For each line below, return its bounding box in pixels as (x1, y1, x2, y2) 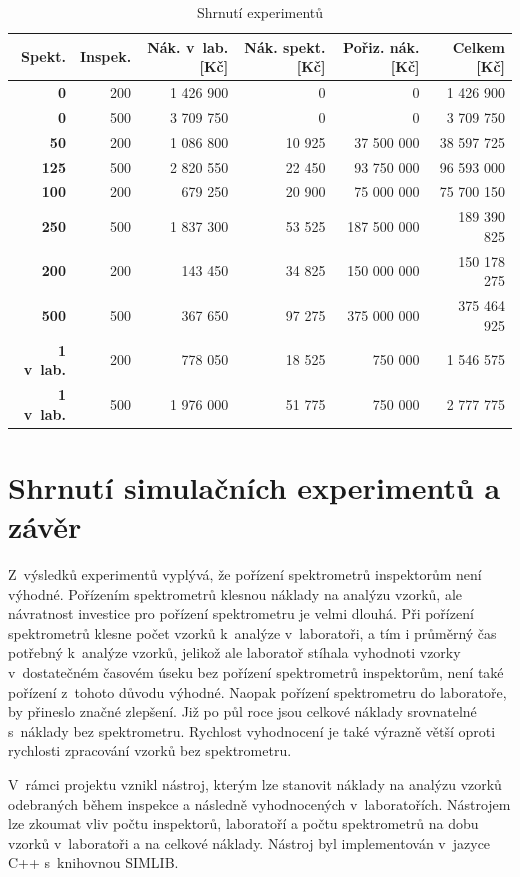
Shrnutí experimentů (196, 2, 324, 22)
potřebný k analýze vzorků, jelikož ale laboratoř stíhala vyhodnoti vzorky (8, 642, 461, 663)
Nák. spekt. (244, 36, 326, 57)
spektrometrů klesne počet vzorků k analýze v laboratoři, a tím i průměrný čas (8, 622, 497, 643)
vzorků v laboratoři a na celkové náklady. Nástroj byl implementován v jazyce (8, 832, 491, 853)
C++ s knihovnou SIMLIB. (8, 852, 179, 873)
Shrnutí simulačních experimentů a (8, 466, 501, 507)
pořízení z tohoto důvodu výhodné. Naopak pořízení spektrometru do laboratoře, (8, 681, 507, 702)
